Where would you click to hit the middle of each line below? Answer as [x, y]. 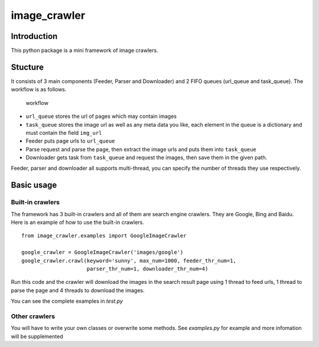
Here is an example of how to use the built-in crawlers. [78, 222]
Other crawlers [33, 316]
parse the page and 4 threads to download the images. [78, 290]
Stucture [27, 67]
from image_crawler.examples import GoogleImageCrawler [104, 236]
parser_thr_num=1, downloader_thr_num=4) [147, 269]
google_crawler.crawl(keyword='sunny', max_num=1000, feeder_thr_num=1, [129, 260]
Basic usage [34, 185]
